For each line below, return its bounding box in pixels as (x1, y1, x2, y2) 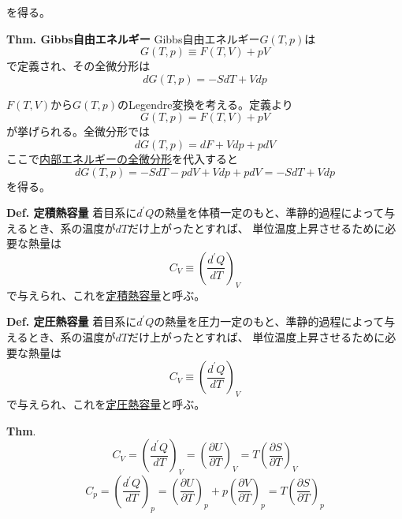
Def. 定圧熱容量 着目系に (6, 313, 137, 330)
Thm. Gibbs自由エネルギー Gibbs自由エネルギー (6, 30, 260, 47)
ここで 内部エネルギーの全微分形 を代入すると (6, 150, 238, 166)
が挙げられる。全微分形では (6, 123, 150, 140)
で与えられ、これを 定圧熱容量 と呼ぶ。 (6, 395, 206, 412)
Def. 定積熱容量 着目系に (6, 204, 137, 221)
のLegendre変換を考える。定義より (117, 95, 293, 112)
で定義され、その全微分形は (6, 58, 151, 74)
